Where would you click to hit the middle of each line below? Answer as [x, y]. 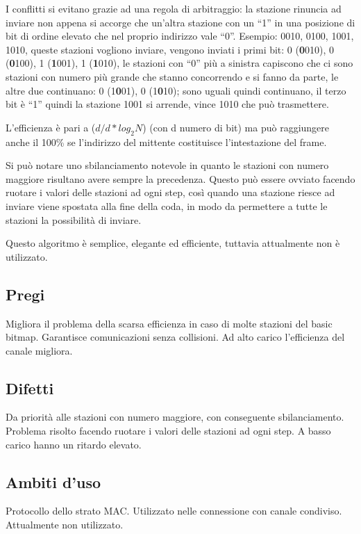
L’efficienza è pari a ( [51, 127]
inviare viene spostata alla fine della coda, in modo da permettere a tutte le [167, 205]
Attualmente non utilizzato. [65, 525]
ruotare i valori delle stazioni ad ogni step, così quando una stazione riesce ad [170, 192]
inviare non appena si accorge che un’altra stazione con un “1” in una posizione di [180, 22]
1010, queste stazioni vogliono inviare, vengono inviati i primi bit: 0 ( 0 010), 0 [170, 49]
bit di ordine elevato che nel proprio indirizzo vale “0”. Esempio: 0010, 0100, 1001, [180, 36]
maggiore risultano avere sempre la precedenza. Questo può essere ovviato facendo [180, 178]
